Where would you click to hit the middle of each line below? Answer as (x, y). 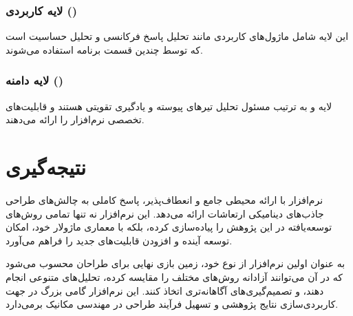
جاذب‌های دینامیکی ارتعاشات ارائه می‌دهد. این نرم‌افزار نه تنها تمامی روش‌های (165, 213)
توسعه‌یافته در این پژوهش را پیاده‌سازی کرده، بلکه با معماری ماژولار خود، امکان (169, 227)
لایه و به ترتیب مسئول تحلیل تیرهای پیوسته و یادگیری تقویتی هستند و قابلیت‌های (169, 106)
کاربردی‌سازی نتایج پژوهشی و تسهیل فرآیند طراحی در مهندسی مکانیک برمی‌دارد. (172, 304)
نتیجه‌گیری (46, 167)
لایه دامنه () (35, 80)
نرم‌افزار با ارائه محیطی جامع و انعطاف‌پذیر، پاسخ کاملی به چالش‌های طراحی (164, 199)
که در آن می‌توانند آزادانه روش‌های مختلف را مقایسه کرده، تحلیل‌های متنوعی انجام (174, 276)
